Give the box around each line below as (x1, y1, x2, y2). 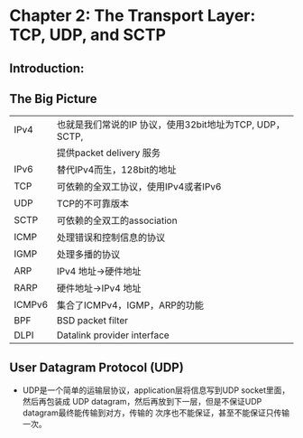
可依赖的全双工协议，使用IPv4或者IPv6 (57, 181, 222, 193)
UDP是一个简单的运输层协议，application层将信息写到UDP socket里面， (22, 385, 290, 396)
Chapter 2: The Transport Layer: (9, 5, 256, 26)
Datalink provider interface (57, 329, 170, 341)
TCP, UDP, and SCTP (9, 24, 167, 45)
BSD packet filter (57, 314, 129, 327)
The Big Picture (9, 91, 97, 107)
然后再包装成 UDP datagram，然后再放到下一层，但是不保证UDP (22, 396, 262, 407)
